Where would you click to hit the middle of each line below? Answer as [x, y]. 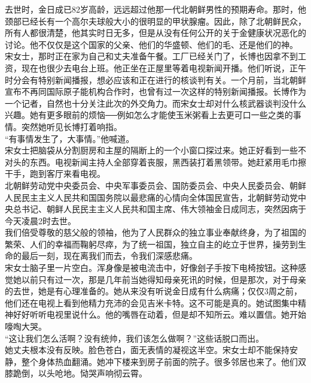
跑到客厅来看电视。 [67, 174]
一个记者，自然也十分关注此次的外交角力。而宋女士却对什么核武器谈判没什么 [155, 103]
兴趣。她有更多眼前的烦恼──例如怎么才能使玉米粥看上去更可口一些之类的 [149, 115]
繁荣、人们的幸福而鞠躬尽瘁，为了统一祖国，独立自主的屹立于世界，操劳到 [151, 244]
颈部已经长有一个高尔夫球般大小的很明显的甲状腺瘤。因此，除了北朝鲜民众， [155, 21]
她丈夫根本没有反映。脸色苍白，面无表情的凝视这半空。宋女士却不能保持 [147, 350]
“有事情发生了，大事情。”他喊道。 [70, 138]
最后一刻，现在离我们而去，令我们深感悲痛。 [109, 256]
